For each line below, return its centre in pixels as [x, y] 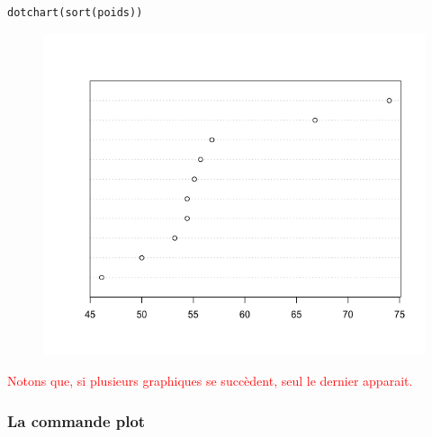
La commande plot [76, 420]
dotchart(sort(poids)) [75, 13]
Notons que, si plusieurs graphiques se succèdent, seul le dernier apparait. [210, 381]
